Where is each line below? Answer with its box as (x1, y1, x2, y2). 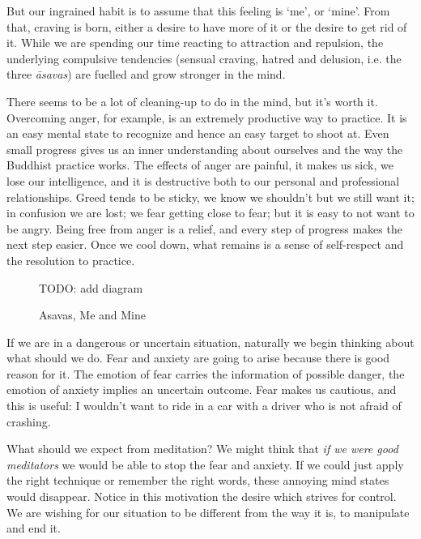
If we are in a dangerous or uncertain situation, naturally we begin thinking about (6, 333, 415, 350)
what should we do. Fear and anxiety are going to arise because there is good (6, 349, 390, 366)
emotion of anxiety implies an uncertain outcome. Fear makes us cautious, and (6, 381, 397, 398)
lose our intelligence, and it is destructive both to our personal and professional (6, 172, 400, 189)
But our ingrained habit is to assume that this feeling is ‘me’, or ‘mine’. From (6, 2, 390, 19)
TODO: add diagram (39, 279, 143, 296)
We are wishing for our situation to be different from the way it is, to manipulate (6, 503, 410, 520)
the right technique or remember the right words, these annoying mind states (6, 472, 389, 489)
